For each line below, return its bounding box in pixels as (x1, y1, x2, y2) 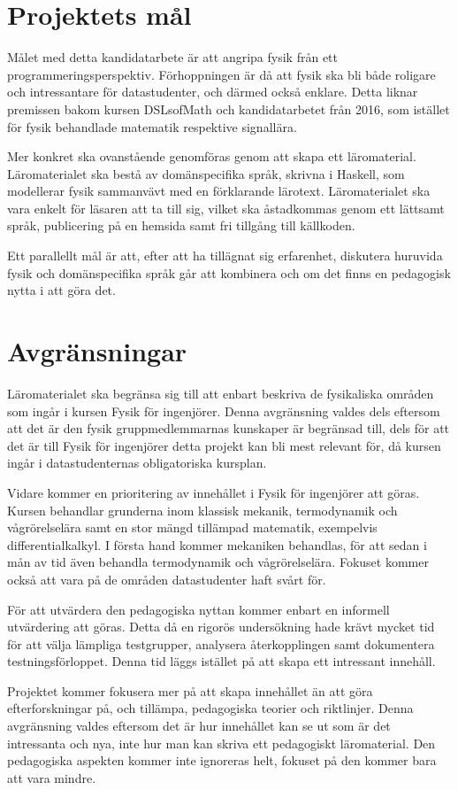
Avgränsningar (7, 333, 187, 369)
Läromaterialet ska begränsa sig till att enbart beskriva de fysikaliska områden (7, 383, 434, 402)
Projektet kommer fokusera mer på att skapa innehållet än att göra (7, 681, 373, 700)
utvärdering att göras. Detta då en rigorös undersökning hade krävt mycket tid (7, 617, 435, 636)
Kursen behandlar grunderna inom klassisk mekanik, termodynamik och (7, 500, 398, 519)
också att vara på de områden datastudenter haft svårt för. (7, 569, 326, 588)
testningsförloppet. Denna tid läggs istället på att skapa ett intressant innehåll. (7, 652, 436, 670)
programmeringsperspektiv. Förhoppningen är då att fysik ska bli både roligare (7, 65, 436, 83)
